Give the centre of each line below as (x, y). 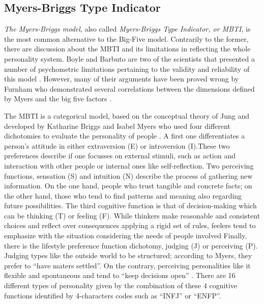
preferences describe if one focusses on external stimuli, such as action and (120, 156)
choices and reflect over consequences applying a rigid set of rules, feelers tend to (130, 225)
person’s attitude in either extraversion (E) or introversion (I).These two (117, 145)
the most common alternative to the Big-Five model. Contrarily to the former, (126, 38)
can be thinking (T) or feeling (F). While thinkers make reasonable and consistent (132, 215)
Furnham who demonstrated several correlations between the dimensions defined (129, 88)
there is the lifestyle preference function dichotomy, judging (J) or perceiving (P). (131, 245)
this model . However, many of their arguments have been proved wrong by (122, 79)
